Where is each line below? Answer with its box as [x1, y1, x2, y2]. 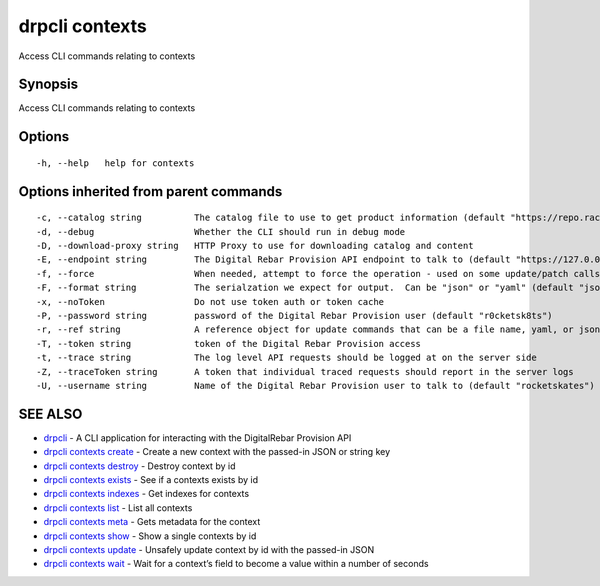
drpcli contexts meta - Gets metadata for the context [43, 516, 261, 528]
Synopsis [18, 76, 79, 93]
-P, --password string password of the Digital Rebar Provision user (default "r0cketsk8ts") [36, 310, 554, 321]
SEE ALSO [18, 405, 83, 422]
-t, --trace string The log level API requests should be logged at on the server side [36, 352, 537, 364]
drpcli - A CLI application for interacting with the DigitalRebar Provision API [43, 431, 352, 444]
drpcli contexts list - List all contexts [43, 501, 193, 514]
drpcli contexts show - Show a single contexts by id [43, 530, 257, 542]
